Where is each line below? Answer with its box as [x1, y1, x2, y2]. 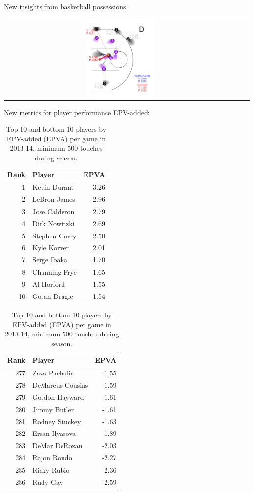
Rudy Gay [32, 476, 63, 487]
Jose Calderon [32, 206, 75, 216]
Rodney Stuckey [32, 416, 81, 426]
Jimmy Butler [32, 404, 74, 414]
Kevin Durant [32, 182, 74, 192]
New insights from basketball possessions [4, 1, 126, 11]
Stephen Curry [32, 230, 77, 240]
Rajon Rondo [32, 453, 72, 463]
